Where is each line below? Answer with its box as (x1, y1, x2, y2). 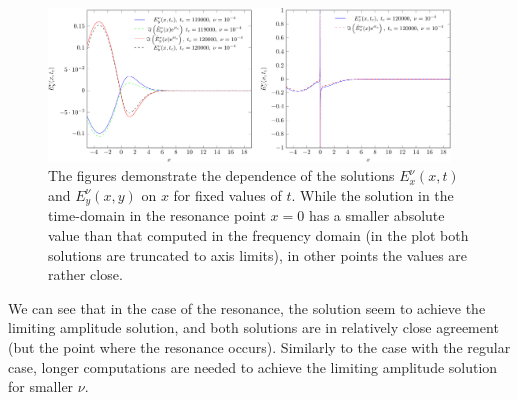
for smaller (8, 376, 74, 397)
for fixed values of (173, 184, 282, 205)
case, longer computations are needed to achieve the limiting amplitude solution (8, 356, 498, 377)
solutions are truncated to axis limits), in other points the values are (48, 244, 468, 265)
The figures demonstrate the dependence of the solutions (48, 165, 395, 186)
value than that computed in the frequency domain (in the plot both (48, 225, 469, 246)
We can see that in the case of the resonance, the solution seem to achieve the (8, 297, 486, 318)
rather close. (48, 264, 123, 285)
